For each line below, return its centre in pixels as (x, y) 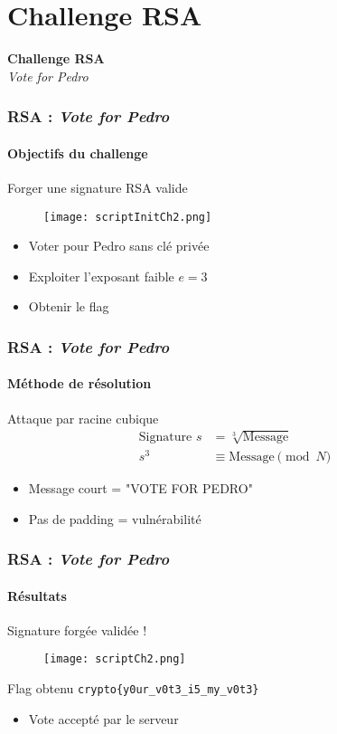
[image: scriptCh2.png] (115, 659)
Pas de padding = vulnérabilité (115, 518)
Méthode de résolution (80, 383)
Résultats (37, 595)
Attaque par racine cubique (83, 418)
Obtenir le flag (69, 306)
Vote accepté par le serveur (103, 718)
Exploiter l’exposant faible (101, 276)
